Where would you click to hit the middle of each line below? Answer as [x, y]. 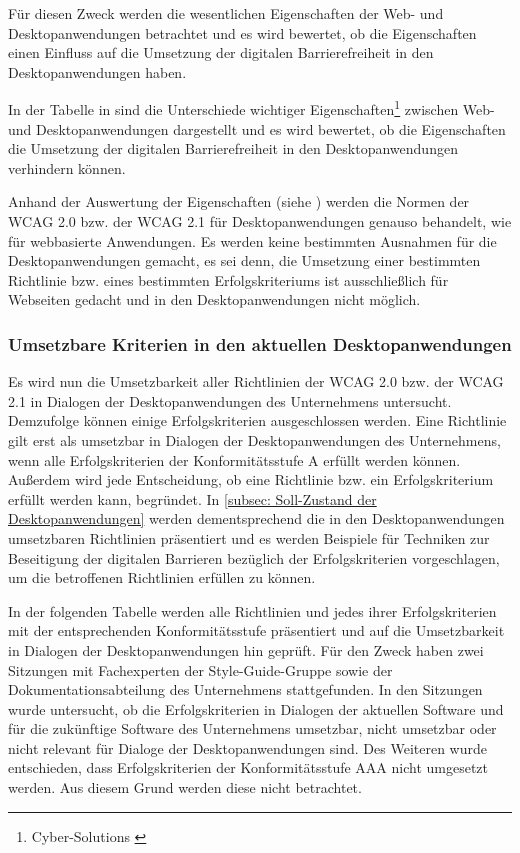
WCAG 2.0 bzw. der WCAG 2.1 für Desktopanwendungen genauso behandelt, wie [260, 221]
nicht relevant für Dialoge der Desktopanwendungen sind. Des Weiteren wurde [247, 747]
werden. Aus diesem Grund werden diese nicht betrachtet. [185, 787]
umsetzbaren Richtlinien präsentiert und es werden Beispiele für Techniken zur [249, 537]
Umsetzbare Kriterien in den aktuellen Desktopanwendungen [260, 343]
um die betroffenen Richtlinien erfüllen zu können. [162, 577]
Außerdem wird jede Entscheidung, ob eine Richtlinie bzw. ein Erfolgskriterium [251, 479]
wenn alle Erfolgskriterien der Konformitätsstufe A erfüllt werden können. [234, 459]
